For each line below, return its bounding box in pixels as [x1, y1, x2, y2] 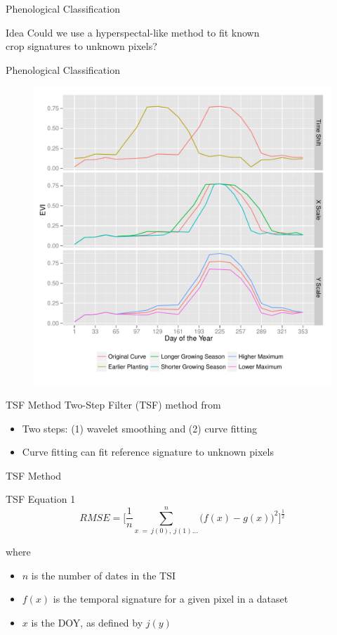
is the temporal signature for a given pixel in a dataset [53, 591, 289, 606]
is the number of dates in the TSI [31, 567, 176, 582]
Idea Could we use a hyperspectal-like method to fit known [6, 25, 260, 39]
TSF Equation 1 [6, 492, 76, 506]
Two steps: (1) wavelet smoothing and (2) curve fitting [22, 421, 258, 435]
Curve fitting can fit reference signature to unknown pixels [22, 444, 274, 459]
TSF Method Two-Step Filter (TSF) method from [6, 397, 221, 411]
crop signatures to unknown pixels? [6, 39, 157, 53]
